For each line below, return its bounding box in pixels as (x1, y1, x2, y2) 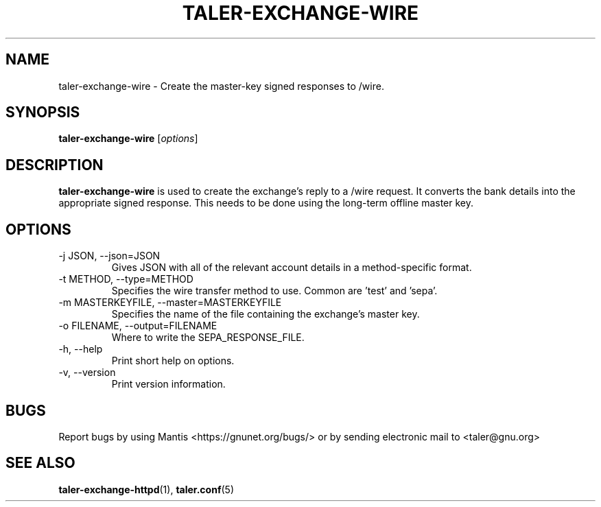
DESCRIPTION (5, 156, 104, 174)
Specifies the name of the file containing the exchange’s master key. (111, 308, 420, 320)
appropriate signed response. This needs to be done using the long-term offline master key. (58, 197, 474, 209)
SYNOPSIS (5, 104, 80, 121)
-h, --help (58, 343, 103, 355)
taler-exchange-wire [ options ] (58, 132, 198, 145)
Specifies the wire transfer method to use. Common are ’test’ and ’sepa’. (111, 285, 438, 297)
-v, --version (58, 366, 116, 379)
